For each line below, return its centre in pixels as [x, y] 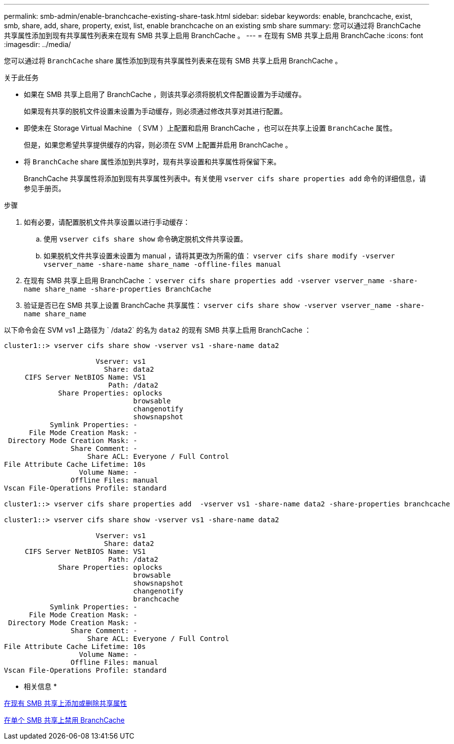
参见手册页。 [45, 188]
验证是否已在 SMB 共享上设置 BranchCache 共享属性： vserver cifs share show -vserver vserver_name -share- [224, 305]
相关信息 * [40, 686]
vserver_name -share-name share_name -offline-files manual [162, 264]
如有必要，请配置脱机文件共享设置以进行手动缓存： [107, 222]
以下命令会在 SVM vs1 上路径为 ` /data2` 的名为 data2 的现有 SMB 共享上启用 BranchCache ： [158, 330]
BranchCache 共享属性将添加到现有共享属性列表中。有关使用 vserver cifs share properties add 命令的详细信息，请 [225, 178]
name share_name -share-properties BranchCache [118, 289]
